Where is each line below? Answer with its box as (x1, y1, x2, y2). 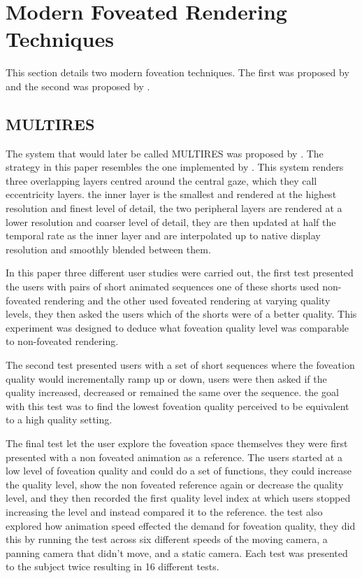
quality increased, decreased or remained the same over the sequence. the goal (6, 385, 339, 400)
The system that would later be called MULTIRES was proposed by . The (6, 146, 324, 160)
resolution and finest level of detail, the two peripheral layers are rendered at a (6, 201, 342, 216)
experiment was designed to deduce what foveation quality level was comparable (6, 320, 349, 334)
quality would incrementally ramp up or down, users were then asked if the (6, 371, 327, 386)
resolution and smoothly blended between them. (6, 241, 211, 256)
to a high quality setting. (6, 412, 113, 427)
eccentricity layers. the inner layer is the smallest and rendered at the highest (6, 187, 337, 202)
